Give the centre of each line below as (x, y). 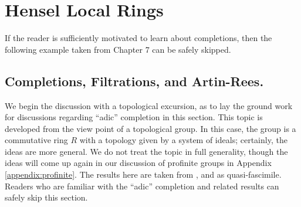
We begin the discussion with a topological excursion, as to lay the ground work (149, 105)
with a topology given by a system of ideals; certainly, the (183, 140)
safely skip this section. (46, 197)
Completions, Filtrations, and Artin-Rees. (134, 81)
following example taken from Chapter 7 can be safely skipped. (118, 49)
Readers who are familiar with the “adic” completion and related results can (142, 186)
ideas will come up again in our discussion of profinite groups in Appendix (138, 163)
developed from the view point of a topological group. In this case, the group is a (150, 128)
